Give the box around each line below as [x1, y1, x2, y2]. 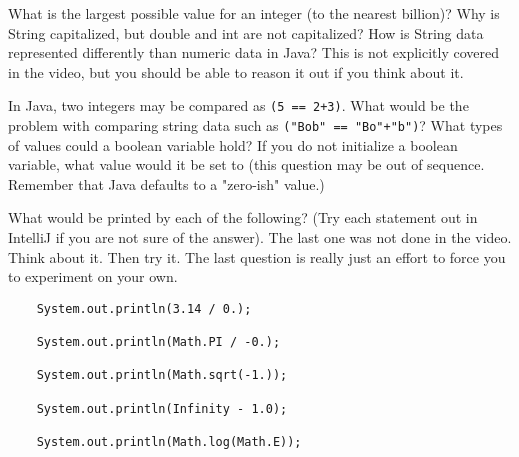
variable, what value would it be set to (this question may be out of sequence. [8, 154, 485, 175]
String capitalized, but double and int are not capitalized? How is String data [8, 22, 484, 43]
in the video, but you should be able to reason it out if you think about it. [8, 61, 464, 82]
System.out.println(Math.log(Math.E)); [36, 435, 302, 450]
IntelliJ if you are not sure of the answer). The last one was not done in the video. [8, 227, 512, 248]
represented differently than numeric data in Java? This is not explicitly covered [8, 42, 499, 63]
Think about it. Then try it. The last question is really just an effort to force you [8, 246, 506, 267]
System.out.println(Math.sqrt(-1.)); [36, 368, 288, 383]
